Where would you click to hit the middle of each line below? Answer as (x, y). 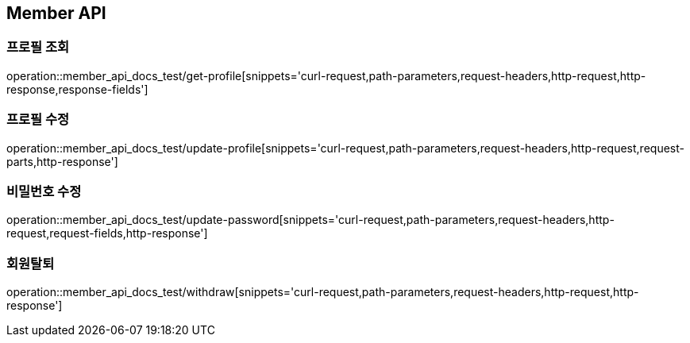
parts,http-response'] (62, 161)
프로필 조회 (38, 47)
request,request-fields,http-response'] (107, 233)
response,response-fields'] (77, 89)
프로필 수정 (38, 119)
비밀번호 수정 (44, 191)
